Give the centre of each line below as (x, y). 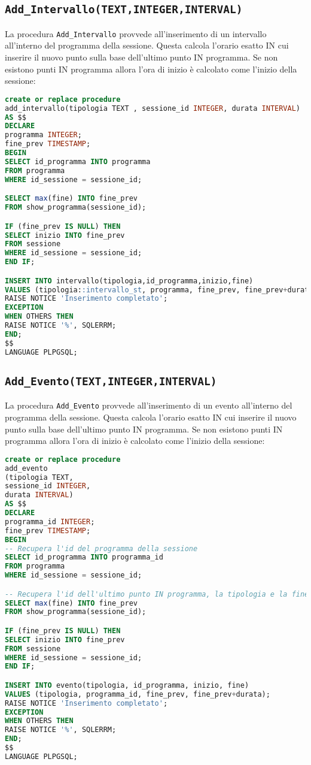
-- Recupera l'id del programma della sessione (101, 548)
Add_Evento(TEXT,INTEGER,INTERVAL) (111, 381)
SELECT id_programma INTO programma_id (84, 557)
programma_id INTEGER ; (50, 521)
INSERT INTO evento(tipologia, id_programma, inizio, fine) (127, 685)
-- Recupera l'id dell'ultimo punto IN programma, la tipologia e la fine (157, 594)
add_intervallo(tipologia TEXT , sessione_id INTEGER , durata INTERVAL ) (153, 108)
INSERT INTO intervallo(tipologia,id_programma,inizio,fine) (129, 281)
